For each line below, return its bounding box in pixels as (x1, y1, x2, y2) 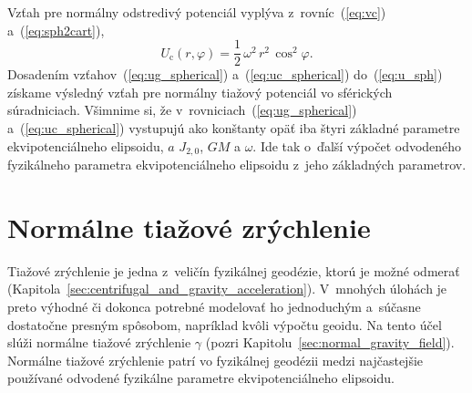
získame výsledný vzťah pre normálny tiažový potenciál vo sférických (7, 82, 393, 101)
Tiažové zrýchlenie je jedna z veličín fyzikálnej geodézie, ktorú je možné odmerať (7, 261, 460, 280)
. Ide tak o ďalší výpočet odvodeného (252, 136, 462, 155)
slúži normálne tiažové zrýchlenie (7, 333, 191, 352)
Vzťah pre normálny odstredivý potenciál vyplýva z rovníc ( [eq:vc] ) (7, 3, 386, 21)
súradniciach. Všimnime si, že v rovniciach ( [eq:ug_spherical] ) (7, 100, 357, 119)
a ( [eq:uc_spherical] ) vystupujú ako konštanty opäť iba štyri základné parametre (7, 119, 460, 138)
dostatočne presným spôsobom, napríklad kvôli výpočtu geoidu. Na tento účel (7, 315, 442, 334)
